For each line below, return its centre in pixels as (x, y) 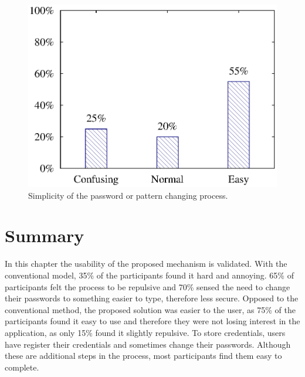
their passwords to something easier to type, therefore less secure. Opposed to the (152, 298)
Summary (45, 235)
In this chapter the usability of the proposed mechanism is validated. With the (146, 264)
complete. (22, 367)
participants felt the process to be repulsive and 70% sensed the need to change (148, 286)
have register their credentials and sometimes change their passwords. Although (148, 344)
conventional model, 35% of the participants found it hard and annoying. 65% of (149, 275)
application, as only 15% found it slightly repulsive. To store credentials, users (145, 332)
